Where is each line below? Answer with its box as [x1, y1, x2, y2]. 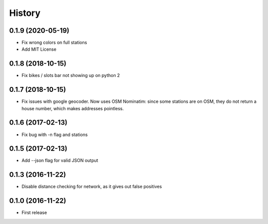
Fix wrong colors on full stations [21, 40, 87, 46]
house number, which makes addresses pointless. [21, 105, 124, 111]
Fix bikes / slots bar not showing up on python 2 [21, 73, 120, 78]
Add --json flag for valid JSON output [21, 157, 99, 163]
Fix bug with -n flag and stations [21, 132, 88, 138]
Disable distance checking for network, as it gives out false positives [21, 184, 162, 190]
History [9, 7, 41, 18]
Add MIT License [21, 46, 57, 52]
